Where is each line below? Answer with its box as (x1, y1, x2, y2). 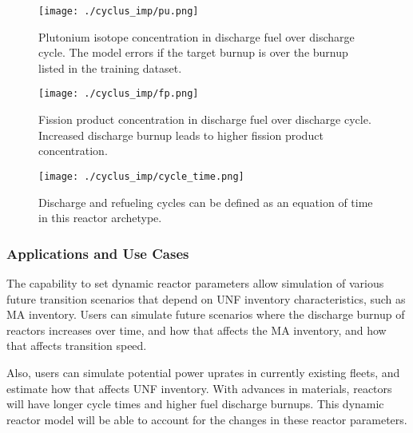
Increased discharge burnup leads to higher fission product (38, 126, 324, 143)
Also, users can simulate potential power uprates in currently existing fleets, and (6, 363, 400, 380)
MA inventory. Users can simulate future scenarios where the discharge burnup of (6, 306, 405, 323)
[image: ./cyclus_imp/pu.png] (38, 6, 199, 17)
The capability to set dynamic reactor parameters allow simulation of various (6, 274, 384, 291)
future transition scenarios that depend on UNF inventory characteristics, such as (6, 290, 406, 307)
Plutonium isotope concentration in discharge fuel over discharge (38, 28, 355, 45)
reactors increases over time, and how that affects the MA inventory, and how (6, 321, 387, 338)
